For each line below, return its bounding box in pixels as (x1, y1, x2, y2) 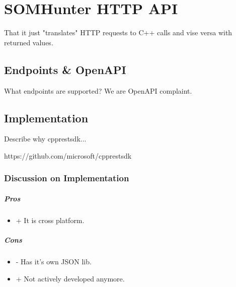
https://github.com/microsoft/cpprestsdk (4, 150, 132, 161)
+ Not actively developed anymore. (16, 273, 125, 283)
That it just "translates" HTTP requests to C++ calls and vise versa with (4, 27, 232, 38)
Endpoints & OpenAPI (4, 61, 126, 77)
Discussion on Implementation (4, 172, 129, 184)
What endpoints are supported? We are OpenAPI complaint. (4, 85, 192, 96)
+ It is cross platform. (16, 214, 85, 225)
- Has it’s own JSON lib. (16, 256, 92, 267)
